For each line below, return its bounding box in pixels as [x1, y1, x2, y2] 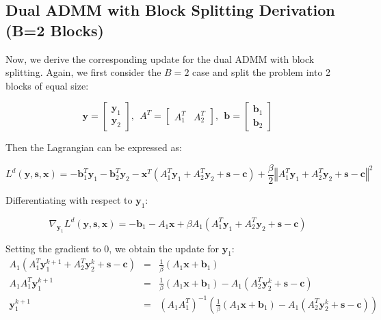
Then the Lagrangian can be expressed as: [5, 140, 182, 155]
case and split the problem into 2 [192, 65, 331, 79]
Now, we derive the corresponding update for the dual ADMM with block [5, 51, 315, 66]
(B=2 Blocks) [5, 19, 104, 40]
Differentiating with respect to [5, 193, 133, 207]
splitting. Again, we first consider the [5, 65, 161, 79]
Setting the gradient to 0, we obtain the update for [5, 241, 219, 255]
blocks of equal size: [5, 78, 89, 92]
